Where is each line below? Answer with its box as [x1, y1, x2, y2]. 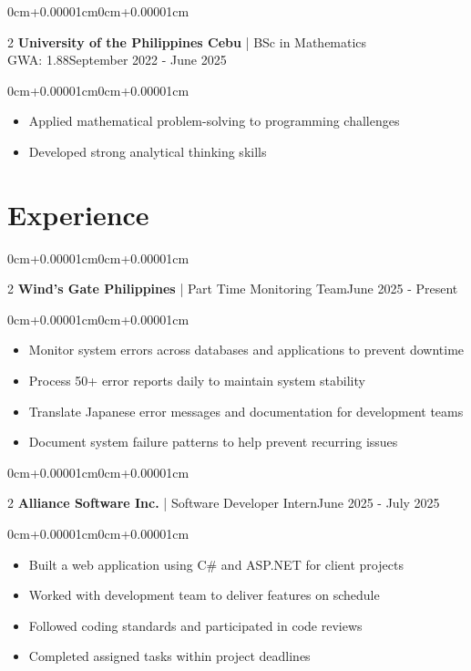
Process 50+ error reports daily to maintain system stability [28, 371, 365, 390]
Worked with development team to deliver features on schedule [28, 585, 380, 604]
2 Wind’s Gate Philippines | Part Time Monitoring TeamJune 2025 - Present [7, 279, 458, 298]
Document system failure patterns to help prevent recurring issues [28, 432, 398, 451]
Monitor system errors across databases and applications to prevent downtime [28, 340, 465, 359]
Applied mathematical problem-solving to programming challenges [28, 111, 400, 130]
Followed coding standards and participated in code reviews [28, 615, 363, 635]
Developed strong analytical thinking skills [28, 141, 267, 160]
